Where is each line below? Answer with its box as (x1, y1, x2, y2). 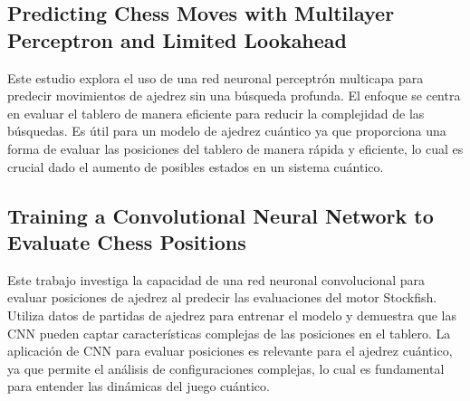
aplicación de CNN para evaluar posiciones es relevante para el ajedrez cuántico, (7, 341, 453, 360)
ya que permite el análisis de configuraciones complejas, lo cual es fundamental (7, 358, 445, 377)
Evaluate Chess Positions (7, 227, 246, 255)
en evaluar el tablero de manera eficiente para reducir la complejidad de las (7, 103, 425, 122)
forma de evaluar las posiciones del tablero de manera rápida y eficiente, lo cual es (7, 138, 464, 158)
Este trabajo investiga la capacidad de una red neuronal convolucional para (7, 270, 425, 289)
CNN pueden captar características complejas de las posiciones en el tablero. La (7, 323, 451, 342)
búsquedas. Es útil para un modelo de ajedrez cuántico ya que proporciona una (7, 121, 446, 140)
